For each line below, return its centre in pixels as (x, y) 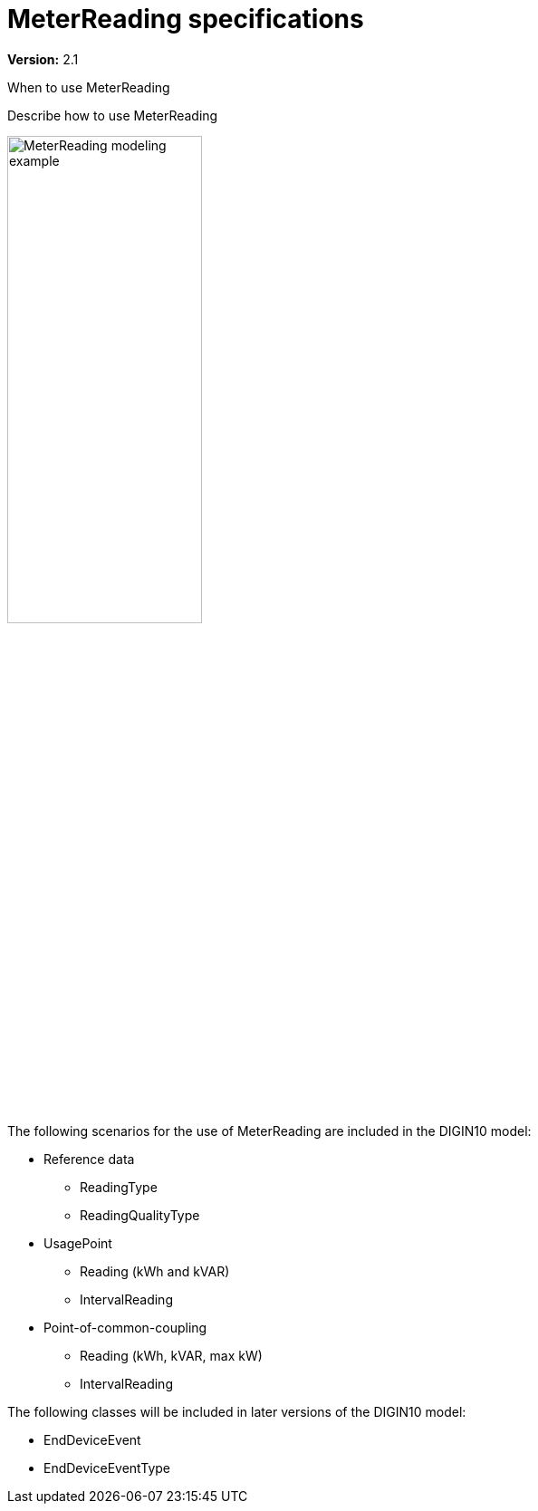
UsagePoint (78, 1243)
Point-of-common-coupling (125, 1327)
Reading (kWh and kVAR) (155, 1271)
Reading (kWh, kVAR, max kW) (171, 1355)
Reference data (89, 1159)
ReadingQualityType (140, 1215)
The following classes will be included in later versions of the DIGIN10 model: (237, 1411)
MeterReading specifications (186, 19)
